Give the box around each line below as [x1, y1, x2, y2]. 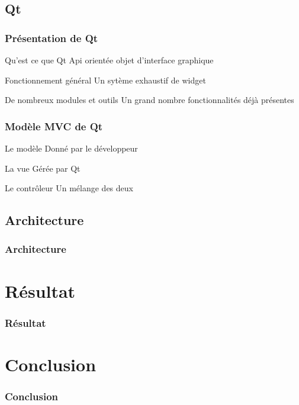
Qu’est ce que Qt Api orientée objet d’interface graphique [5, 54, 214, 66]
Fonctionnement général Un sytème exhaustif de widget [5, 73, 206, 86]
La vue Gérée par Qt [5, 162, 81, 174]
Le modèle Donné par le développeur [5, 142, 138, 154]
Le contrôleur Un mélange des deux [5, 182, 133, 194]
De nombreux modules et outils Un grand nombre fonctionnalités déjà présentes [5, 94, 294, 106]
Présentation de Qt [5, 30, 98, 45]
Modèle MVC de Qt [5, 118, 103, 133]
